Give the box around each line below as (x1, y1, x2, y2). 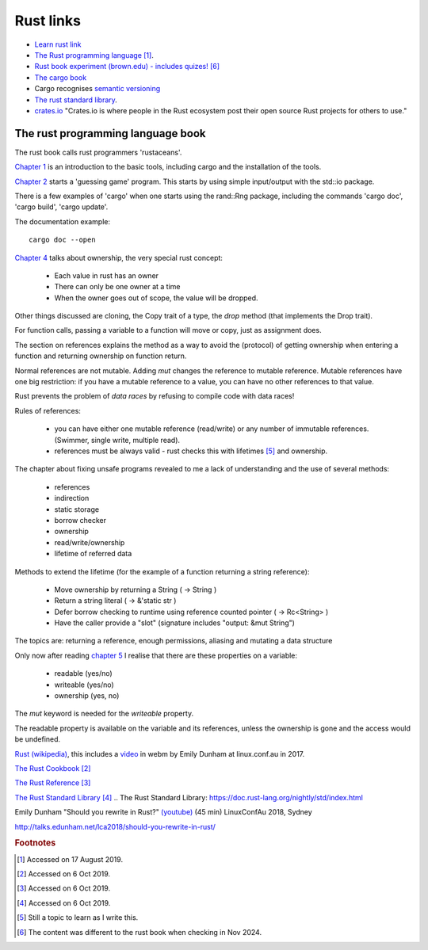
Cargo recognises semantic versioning (34, 84, 161, 93)
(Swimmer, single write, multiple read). (54, 435, 181, 444)
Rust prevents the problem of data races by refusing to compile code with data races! (14, 391, 295, 401)
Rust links (14, 12, 81, 29)
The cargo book (34, 72, 87, 82)
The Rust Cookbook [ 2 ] (14, 763, 91, 773)
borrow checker (54, 515, 107, 525)
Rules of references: (14, 406, 81, 415)
